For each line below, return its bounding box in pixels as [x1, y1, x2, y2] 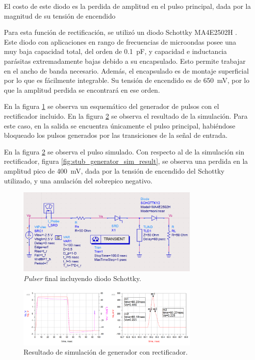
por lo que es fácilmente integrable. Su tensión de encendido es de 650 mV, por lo [4, 75, 250, 85]
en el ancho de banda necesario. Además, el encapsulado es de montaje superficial [4, 65, 249, 76]
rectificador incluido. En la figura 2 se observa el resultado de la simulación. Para [4, 110, 248, 121]
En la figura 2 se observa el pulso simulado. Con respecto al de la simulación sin [4, 146, 245, 156]
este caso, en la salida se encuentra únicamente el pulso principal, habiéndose [4, 120, 235, 130]
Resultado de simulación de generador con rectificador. [24, 347, 188, 357]
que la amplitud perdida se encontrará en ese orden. [4, 84, 160, 95]
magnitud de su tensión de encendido [4, 10, 116, 21]
